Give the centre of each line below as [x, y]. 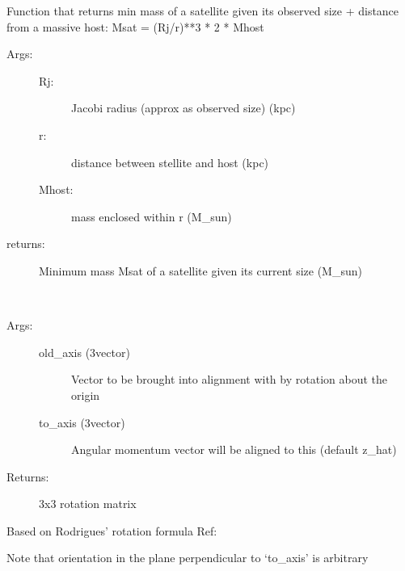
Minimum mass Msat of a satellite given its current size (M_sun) [200, 270]
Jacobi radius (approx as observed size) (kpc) [184, 108]
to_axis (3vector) [82, 422]
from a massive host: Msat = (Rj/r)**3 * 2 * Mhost [135, 26]
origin [86, 395]
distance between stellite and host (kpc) [170, 162]
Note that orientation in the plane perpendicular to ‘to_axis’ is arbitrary [188, 558]
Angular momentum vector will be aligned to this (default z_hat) [234, 449]
